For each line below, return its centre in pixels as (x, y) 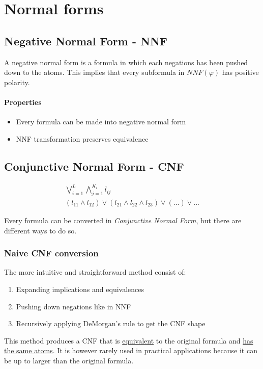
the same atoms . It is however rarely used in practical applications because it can (131, 350)
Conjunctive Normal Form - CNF (94, 166)
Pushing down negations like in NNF (74, 306)
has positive (240, 72)
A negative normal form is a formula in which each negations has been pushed (126, 62)
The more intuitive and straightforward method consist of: (95, 272)
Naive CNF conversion (51, 253)
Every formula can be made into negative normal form (101, 122)
